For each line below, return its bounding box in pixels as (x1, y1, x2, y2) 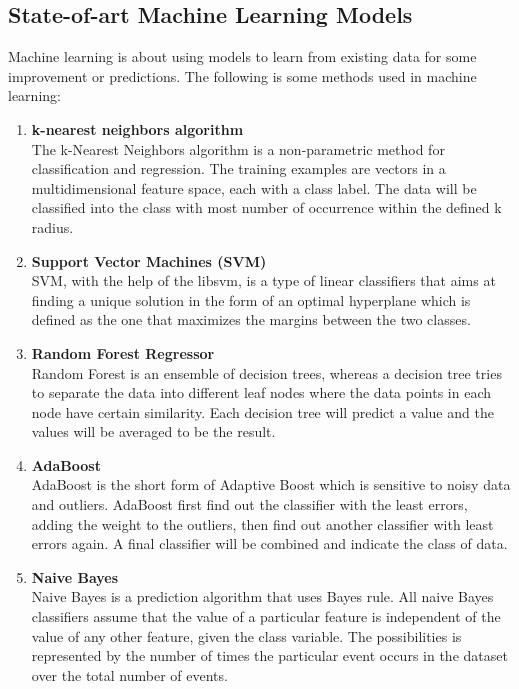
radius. (31, 216, 74, 237)
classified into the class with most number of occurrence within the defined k (31, 197, 502, 218)
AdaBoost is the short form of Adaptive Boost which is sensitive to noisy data (31, 474, 511, 495)
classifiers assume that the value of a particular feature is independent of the (31, 606, 501, 627)
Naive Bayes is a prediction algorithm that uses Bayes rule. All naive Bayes (31, 586, 494, 607)
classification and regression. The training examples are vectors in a (31, 158, 446, 179)
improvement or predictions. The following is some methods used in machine (8, 65, 477, 86)
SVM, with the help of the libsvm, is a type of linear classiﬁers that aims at (31, 270, 496, 291)
